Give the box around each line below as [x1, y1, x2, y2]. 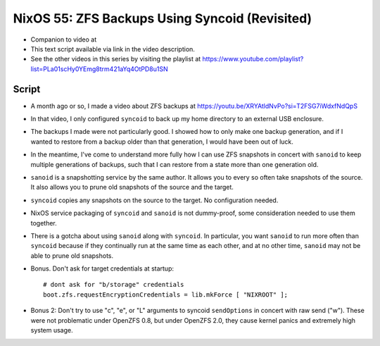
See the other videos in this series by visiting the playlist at [30, 55, 201, 63]
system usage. [30, 326, 73, 335]
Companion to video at [30, 35, 97, 44]
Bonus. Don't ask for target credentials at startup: [30, 264, 174, 273]
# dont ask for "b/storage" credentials [43, 280, 184, 289]
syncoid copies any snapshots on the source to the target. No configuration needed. [30, 196, 279, 204]
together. [30, 218, 58, 227]
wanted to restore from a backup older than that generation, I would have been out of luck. [30, 137, 293, 146]
